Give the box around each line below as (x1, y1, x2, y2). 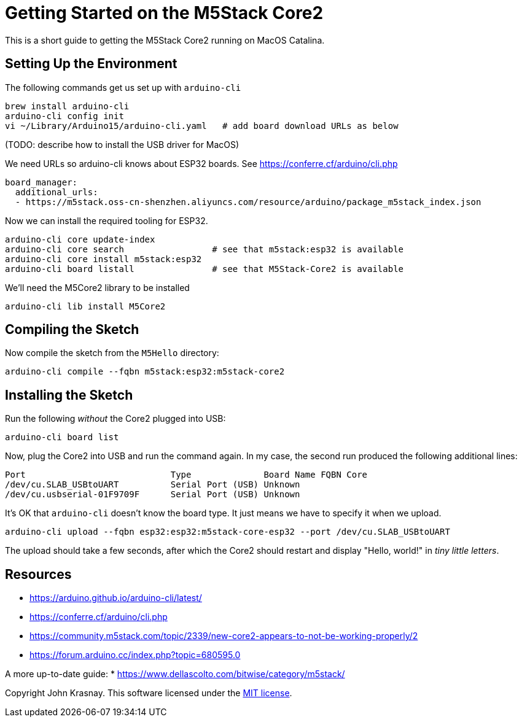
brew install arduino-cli (5, 101, 130, 111)
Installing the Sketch (5, 387, 133, 403)
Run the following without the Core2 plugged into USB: (5, 413, 226, 424)
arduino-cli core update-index (5, 234, 155, 244)
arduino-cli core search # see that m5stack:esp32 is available (5, 244, 404, 254)
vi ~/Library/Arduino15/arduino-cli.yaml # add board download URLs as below (5, 120, 399, 131)
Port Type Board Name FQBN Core (5, 470, 368, 480)
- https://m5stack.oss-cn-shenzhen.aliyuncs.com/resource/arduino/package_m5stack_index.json (15, 196, 481, 207)
